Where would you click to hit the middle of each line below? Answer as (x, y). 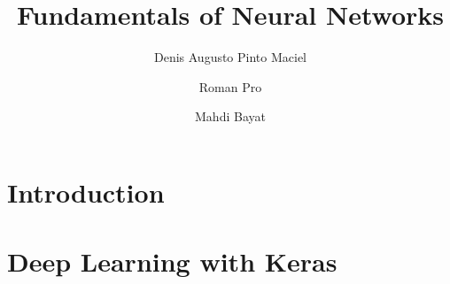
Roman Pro (230, 86)
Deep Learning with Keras (172, 261)
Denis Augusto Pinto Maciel (230, 57)
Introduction (86, 192)
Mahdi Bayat (230, 116)
